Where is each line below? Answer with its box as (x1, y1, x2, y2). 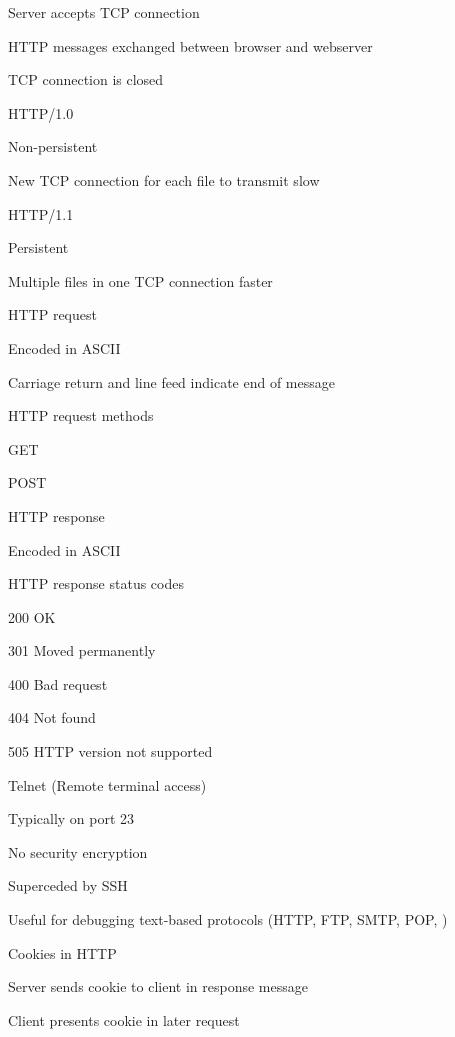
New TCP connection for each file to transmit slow (8, 169, 320, 190)
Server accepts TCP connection (8, 2, 200, 22)
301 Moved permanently (8, 640, 156, 661)
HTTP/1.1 (8, 203, 74, 224)
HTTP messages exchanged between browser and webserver (8, 35, 373, 56)
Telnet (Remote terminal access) (8, 774, 207, 795)
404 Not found (8, 707, 96, 728)
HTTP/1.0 (8, 102, 74, 123)
